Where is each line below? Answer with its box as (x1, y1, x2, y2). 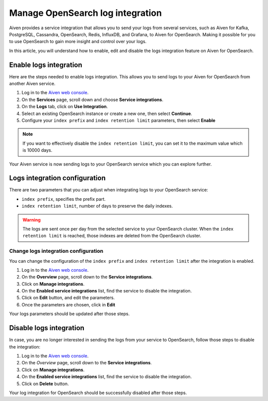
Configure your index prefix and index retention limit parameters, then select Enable (21, 117, 216, 123)
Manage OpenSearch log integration (9, 7, 162, 18)
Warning (22, 217, 41, 223)
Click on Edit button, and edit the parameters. (21, 295, 115, 301)
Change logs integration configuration (9, 248, 104, 255)
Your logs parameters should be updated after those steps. (9, 311, 130, 317)
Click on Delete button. (21, 381, 69, 387)
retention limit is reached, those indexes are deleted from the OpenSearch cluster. (22, 233, 201, 239)
